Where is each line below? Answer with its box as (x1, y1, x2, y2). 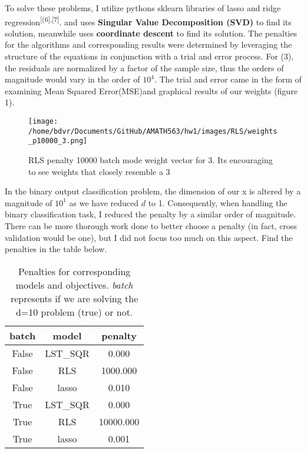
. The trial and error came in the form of (154, 73, 302, 85)
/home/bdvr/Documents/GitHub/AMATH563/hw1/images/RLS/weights (28, 127, 278, 135)
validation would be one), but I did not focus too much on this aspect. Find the (5, 231, 293, 243)
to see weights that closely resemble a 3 (28, 165, 170, 177)
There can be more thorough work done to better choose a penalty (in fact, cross (5, 219, 297, 232)
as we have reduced (69, 196, 139, 209)
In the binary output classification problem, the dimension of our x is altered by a (5, 185, 301, 197)
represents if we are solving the (10, 291, 138, 305)
